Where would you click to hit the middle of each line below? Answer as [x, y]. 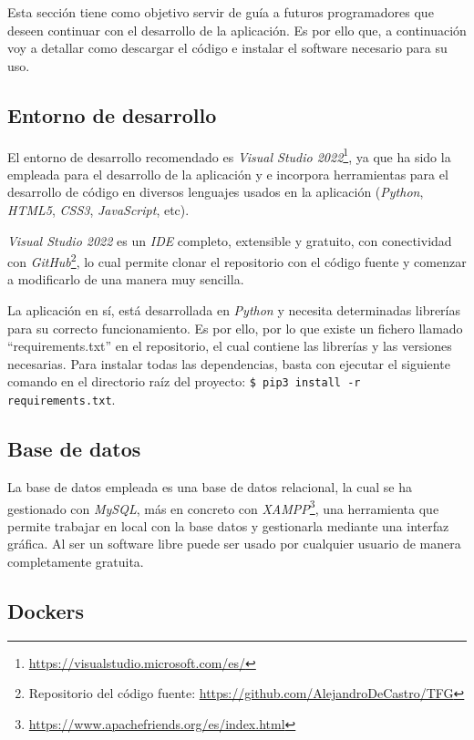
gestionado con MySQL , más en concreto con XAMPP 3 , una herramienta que [223, 507]
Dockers [46, 610]
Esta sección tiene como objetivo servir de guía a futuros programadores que [221, 12]
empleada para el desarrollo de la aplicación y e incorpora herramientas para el [228, 174]
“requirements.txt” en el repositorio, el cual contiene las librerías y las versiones [230, 346]
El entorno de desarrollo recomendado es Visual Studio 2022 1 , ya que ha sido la [229, 155]
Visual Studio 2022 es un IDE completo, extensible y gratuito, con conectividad [230, 240]
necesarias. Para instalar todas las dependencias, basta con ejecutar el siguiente [229, 363]
